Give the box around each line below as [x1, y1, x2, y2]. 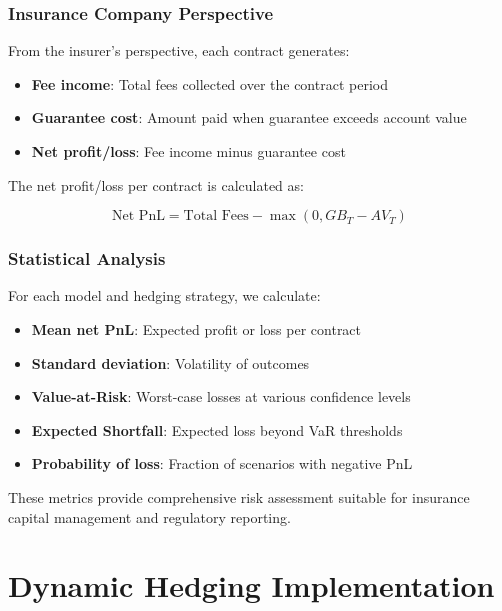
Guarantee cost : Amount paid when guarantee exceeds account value [31, 107, 467, 128]
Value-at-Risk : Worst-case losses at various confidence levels [31, 386, 411, 407]
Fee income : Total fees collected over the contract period [31, 73, 388, 94]
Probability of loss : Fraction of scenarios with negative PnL [31, 453, 413, 474]
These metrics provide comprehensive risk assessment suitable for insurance [8, 486, 470, 507]
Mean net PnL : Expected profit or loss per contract [31, 319, 362, 339]
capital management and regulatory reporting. [8, 506, 291, 527]
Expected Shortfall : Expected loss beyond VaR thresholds [31, 419, 403, 440]
